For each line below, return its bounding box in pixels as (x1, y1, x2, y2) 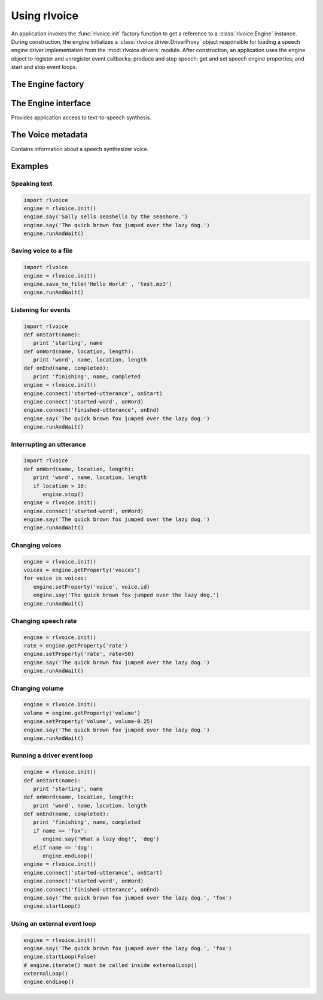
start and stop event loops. (11, 64, 77, 71)
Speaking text (11, 179, 53, 188)
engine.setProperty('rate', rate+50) (23, 650, 135, 658)
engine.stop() (42, 490, 84, 498)
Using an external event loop (11, 919, 96, 927)
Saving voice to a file (11, 246, 73, 255)
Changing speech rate (11, 616, 77, 625)
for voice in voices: (23, 575, 87, 582)
